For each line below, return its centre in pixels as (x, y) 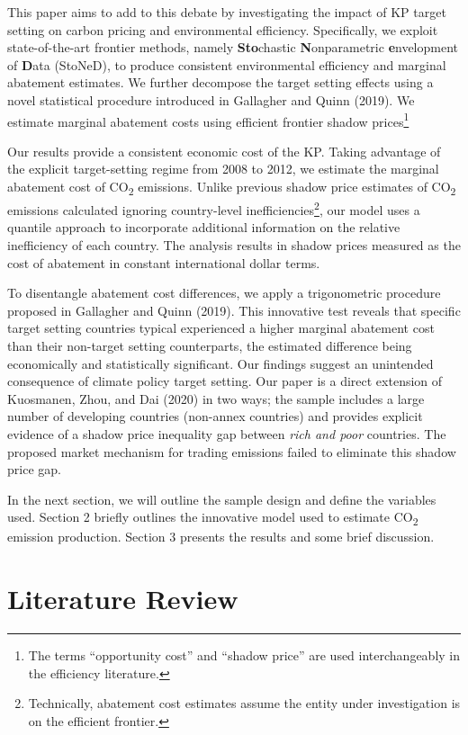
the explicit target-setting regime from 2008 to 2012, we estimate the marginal (223, 169)
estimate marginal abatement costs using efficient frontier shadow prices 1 (208, 120)
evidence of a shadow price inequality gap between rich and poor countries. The (227, 433)
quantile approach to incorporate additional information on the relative (204, 227)
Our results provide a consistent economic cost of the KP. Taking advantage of (224, 151)
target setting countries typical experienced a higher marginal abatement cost (221, 328)
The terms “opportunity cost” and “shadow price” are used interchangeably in (244, 655)
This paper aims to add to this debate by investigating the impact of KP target (227, 12)
